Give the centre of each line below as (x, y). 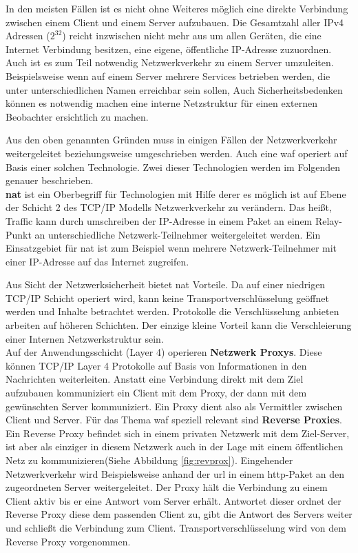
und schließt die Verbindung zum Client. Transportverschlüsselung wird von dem (176, 527)
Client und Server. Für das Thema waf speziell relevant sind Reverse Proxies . (174, 420)
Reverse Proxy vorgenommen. (68, 541)
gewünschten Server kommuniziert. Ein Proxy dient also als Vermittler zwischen (174, 406)
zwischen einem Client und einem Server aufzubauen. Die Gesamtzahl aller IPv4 (175, 22)
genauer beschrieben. (50, 180)
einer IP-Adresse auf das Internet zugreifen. (97, 261)
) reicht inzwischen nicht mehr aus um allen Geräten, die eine (192, 36)
